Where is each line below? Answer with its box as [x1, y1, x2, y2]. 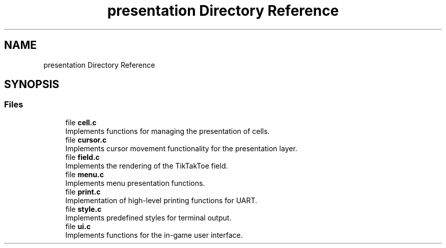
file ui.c [65, 222, 91, 231]
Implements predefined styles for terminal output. [65, 213, 232, 222]
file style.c [65, 204, 102, 213]
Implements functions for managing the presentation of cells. [65, 126, 270, 135]
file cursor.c [65, 135, 107, 144]
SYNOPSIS [4, 78, 60, 91]
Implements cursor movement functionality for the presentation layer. [65, 144, 297, 153]
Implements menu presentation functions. [65, 178, 205, 187]
